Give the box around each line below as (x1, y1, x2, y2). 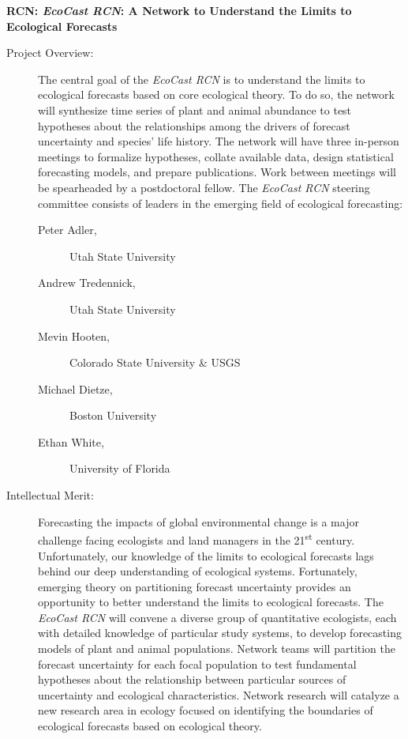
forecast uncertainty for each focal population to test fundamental (38, 655, 357, 672)
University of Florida (69, 460, 170, 477)
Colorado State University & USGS (69, 354, 241, 371)
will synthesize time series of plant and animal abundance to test (38, 101, 352, 118)
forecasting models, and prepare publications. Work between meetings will (38, 164, 396, 180)
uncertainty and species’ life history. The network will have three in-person (38, 133, 399, 149)
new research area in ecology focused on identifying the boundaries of (38, 702, 373, 718)
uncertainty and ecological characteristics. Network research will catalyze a (38, 686, 399, 703)
